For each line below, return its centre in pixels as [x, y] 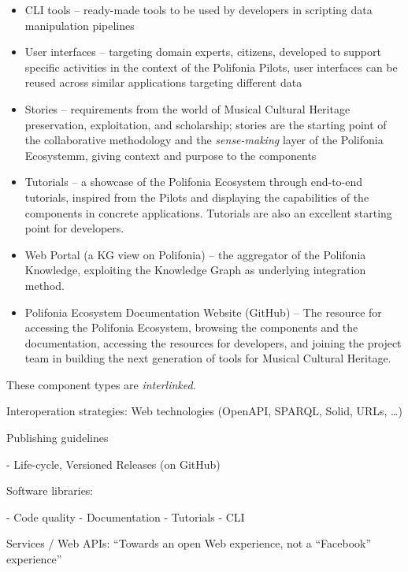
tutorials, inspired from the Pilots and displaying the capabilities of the [197, 197]
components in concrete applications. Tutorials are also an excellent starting [208, 212]
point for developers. [74, 228]
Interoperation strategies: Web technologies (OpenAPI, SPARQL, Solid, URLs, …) [204, 411]
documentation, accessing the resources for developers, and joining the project [213, 342]
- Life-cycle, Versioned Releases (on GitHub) [113, 464]
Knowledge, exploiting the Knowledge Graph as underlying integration [195, 270]
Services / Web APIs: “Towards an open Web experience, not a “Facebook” [189, 543]
